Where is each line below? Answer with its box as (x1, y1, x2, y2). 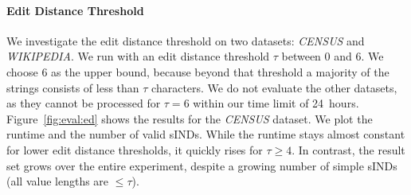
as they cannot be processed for (6, 95, 161, 111)
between (281, 48, 321, 64)
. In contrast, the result (292, 141, 405, 158)
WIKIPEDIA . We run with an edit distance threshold (6, 48, 270, 64)
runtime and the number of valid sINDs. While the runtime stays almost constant (6, 126, 405, 142)
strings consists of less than (6, 79, 139, 96)
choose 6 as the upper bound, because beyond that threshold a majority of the (6, 63, 389, 80)
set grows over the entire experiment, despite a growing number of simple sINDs (6, 157, 397, 174)
